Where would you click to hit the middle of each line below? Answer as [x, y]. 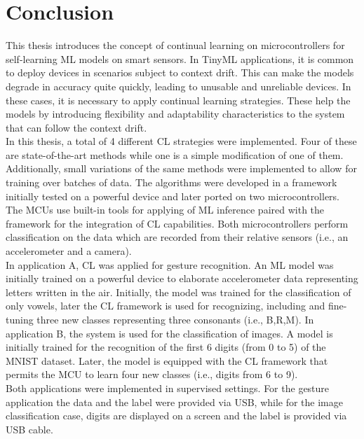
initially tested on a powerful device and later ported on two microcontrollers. [173, 196]
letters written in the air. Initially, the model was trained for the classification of [178, 292]
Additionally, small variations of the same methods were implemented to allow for [181, 168]
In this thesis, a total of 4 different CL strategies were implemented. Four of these [181, 141]
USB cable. [29, 429]
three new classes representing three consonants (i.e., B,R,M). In [175, 319]
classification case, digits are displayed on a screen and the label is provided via [176, 416]
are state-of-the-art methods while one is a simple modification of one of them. [175, 154]
